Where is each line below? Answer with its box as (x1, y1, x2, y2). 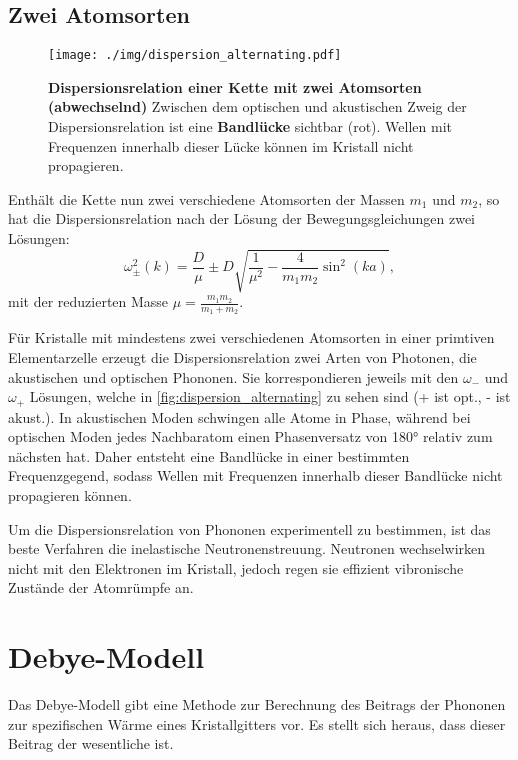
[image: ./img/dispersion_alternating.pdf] (48, 48, 342, 63)
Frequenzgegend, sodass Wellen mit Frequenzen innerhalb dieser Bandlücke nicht (8, 465, 503, 486)
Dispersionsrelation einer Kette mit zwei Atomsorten (48, 76, 422, 97)
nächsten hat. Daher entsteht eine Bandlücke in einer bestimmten (8, 445, 410, 466)
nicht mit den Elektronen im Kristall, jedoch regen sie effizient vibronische (8, 557, 464, 578)
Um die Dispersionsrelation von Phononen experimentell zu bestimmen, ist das (8, 518, 491, 539)
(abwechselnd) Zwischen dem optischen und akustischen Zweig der (48, 96, 467, 117)
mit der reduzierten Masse (8, 291, 169, 312)
